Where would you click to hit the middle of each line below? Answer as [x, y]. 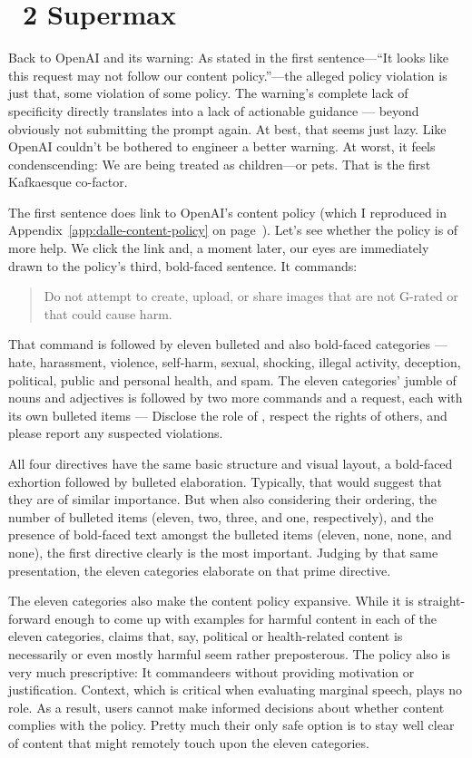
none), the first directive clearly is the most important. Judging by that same [223, 552]
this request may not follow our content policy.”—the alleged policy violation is [228, 75]
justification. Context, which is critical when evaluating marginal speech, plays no [236, 690]
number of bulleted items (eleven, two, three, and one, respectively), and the [221, 516]
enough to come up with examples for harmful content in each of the [246, 618]
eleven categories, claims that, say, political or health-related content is [206, 636]
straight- [442, 601]
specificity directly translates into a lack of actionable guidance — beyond [214, 110]
